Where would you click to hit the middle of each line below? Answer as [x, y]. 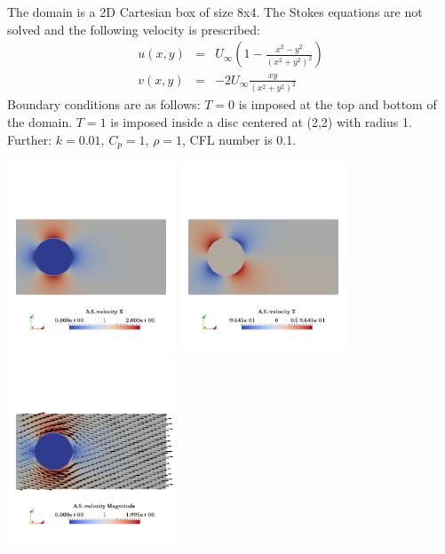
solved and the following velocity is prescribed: [134, 29]
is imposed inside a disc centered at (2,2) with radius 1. [261, 122]
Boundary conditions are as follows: [104, 104]
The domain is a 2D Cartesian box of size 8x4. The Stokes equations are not [215, 12]
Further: [30, 139]
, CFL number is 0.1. [239, 139]
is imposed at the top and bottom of [338, 104]
